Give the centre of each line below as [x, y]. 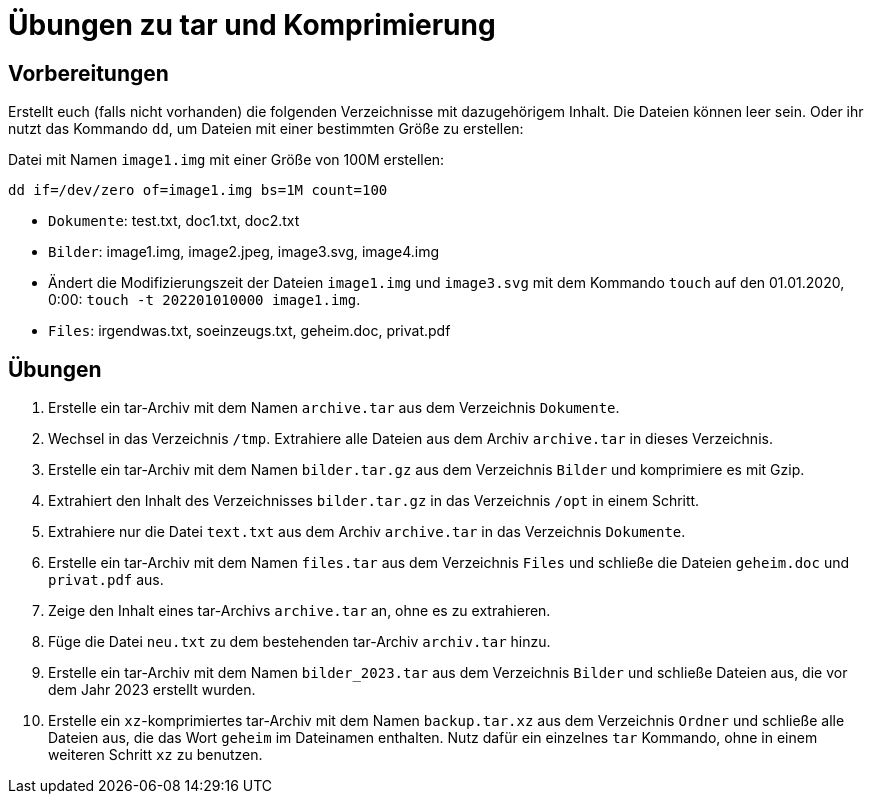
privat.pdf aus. [106, 580]
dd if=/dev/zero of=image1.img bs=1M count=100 [198, 190]
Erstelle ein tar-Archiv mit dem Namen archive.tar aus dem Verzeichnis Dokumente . [334, 408]
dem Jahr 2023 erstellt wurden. [152, 690]
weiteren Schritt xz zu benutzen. [155, 755]
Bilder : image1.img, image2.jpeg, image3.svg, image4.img [244, 252]
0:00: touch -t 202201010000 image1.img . [204, 300]
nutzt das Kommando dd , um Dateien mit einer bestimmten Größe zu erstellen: [266, 129]
